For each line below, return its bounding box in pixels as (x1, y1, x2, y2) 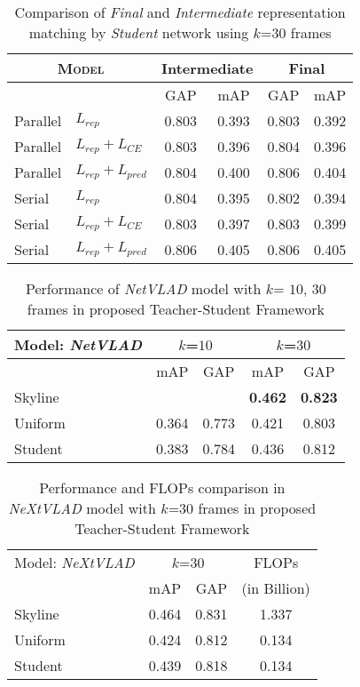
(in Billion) (241, 578, 310, 598)
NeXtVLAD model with (8, 498, 156, 518)
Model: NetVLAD (14, 334, 143, 355)
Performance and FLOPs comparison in (39, 477, 286, 498)
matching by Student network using (28, 22, 249, 43)
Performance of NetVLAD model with (26, 278, 262, 299)
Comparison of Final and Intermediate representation (14, 2, 346, 22)
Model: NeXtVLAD (14, 552, 135, 572)
